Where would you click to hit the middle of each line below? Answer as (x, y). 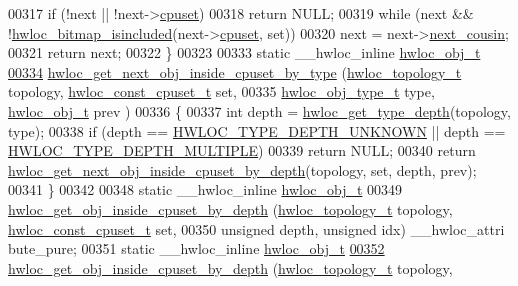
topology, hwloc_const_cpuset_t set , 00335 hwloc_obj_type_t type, (221, 91)
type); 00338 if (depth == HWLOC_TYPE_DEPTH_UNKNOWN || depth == (257, 130)
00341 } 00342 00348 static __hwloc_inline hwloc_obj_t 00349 (205, 189)
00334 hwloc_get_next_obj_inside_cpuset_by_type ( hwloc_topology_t (235, 71)
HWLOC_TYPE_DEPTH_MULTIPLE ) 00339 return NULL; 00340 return (242, 150)
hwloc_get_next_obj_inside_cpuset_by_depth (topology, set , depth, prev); (242, 169)
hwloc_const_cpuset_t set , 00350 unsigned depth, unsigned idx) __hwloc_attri (256, 228)
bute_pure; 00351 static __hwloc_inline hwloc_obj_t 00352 (196, 248)
